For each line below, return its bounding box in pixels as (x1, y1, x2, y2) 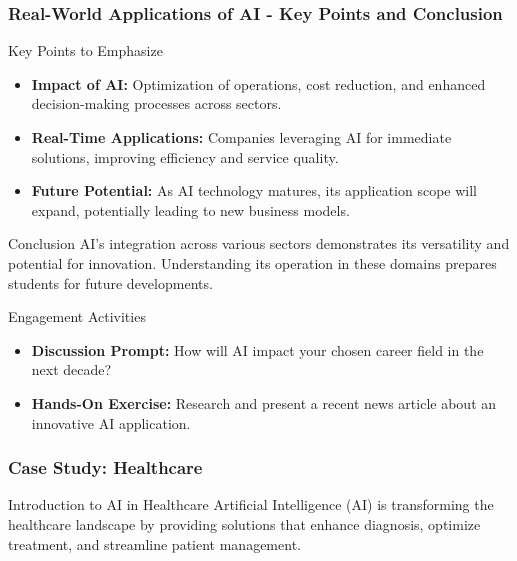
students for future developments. (8, 272, 213, 293)
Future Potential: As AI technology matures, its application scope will (31, 180, 478, 201)
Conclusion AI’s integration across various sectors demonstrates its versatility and (8, 233, 510, 254)
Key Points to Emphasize (8, 40, 163, 61)
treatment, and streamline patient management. (8, 533, 301, 554)
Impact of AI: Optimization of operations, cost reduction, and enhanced (31, 73, 486, 94)
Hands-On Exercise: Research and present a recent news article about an (31, 392, 497, 413)
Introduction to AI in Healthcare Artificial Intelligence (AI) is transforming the (8, 494, 494, 515)
